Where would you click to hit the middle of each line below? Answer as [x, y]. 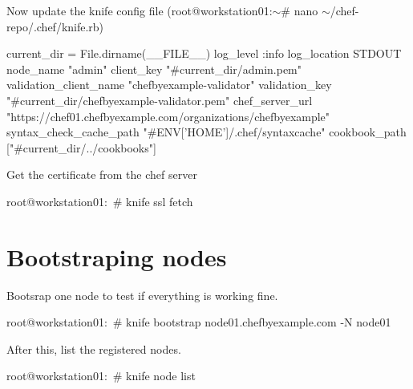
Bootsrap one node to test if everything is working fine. [142, 295]
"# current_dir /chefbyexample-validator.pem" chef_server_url [160, 100]
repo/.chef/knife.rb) [55, 26]
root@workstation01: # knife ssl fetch [100, 201]
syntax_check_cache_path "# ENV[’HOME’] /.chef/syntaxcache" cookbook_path [206, 132]
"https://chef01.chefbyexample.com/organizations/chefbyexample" [168, 116]
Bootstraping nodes [117, 256]
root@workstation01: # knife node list [101, 376]
